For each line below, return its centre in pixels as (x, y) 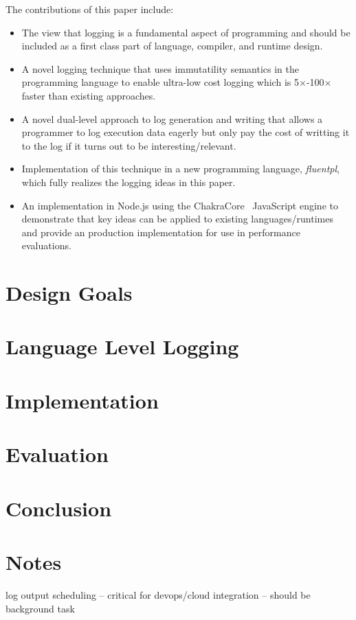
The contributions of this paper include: (90, 9)
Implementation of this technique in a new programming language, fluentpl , (180, 169)
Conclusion (59, 508)
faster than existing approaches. (89, 95)
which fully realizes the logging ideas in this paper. (129, 182)
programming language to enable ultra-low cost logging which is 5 (160, 82)
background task (40, 608)
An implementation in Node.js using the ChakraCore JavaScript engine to (180, 205)
